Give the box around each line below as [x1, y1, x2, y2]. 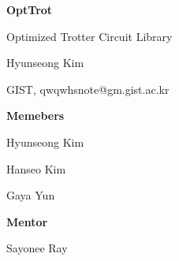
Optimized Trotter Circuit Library [6, 28, 173, 44]
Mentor [6, 213, 48, 229]
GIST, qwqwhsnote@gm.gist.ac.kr [6, 80, 170, 97]
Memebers [6, 107, 65, 124]
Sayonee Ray [6, 240, 68, 256]
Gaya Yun [6, 187, 55, 203]
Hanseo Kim [6, 160, 66, 177]
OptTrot [6, 2, 53, 17]
